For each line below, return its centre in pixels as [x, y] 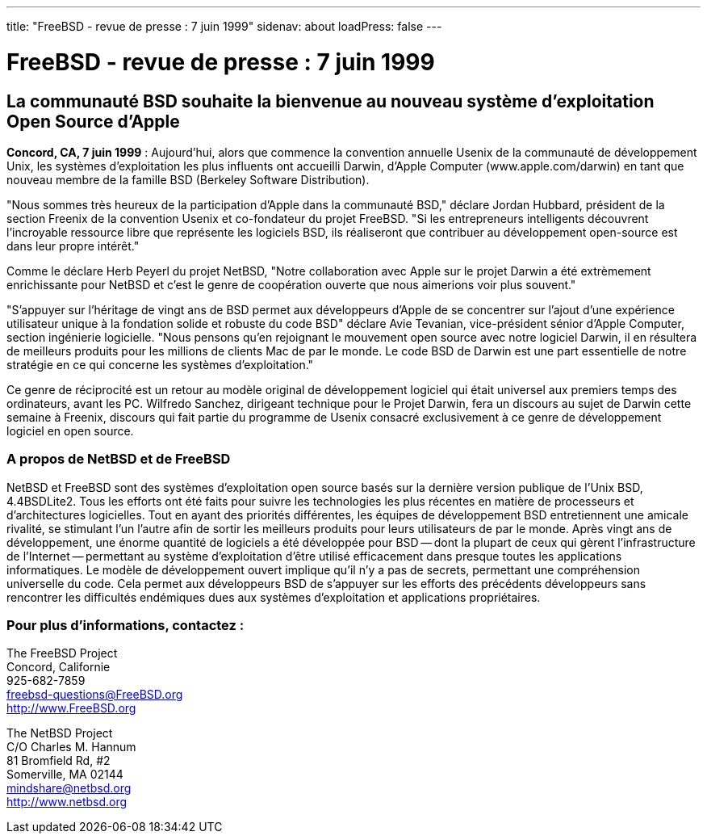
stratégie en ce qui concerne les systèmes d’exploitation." [160, 364]
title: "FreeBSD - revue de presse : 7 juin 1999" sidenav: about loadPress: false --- [224, 26]
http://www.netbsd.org [67, 802]
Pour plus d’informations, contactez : [126, 626]
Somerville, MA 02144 [65, 775]
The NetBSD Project [60, 733]
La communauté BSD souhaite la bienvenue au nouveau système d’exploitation [330, 101]
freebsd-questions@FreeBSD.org [95, 695]
